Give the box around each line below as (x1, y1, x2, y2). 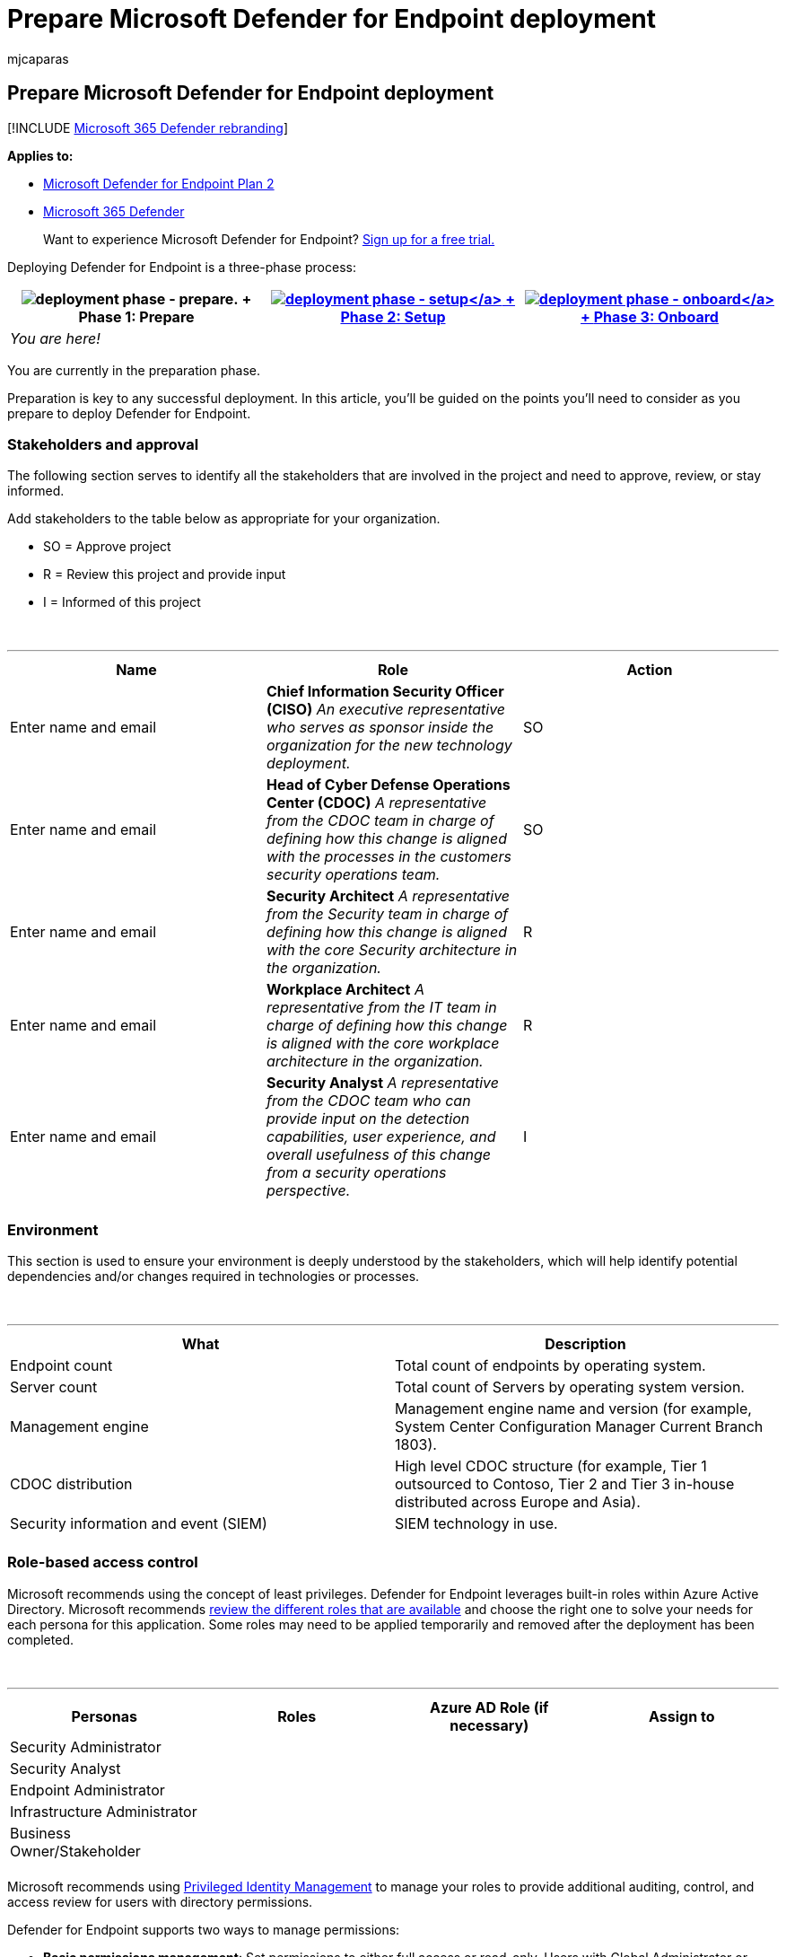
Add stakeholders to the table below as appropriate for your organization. (7, 511, 441, 527)
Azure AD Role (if (430, 1698, 549, 1716)
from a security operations (266, 1163, 447, 1182)
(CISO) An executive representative (266, 700, 506, 719)
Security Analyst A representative (266, 1074, 499, 1093)
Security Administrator (10, 1737, 162, 1756)
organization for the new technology (266, 736, 512, 755)
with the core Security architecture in (266, 941, 518, 960)
